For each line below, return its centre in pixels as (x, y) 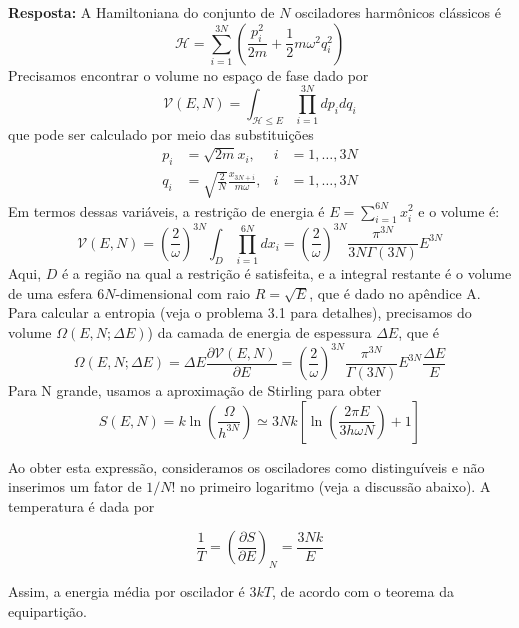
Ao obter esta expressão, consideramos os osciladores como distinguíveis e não (246, 466)
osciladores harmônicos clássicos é (398, 12)
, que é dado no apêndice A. (395, 292)
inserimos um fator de (75, 486)
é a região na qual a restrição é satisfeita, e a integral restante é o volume (286, 273)
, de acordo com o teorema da (362, 591)
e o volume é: (459, 210)
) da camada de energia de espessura (259, 331)
